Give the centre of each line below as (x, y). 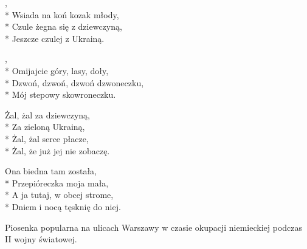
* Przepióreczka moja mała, (57, 182)
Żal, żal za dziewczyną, (47, 114)
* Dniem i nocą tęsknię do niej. (63, 206)
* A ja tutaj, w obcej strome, (59, 195)
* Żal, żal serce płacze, (47, 138)
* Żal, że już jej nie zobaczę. (57, 150)
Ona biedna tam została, (51, 171)
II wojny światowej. (41, 239)
